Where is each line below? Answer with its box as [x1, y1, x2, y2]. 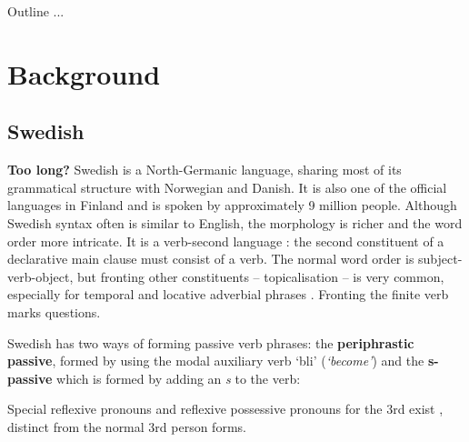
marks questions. [7, 302, 101, 321]
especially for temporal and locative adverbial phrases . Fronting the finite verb [7, 285, 449, 304]
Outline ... [7, 2, 65, 20]
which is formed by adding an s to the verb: [56, 368, 301, 387]
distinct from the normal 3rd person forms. [7, 417, 246, 436]
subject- [418, 249, 463, 268]
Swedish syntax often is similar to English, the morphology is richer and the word [7, 213, 463, 232]
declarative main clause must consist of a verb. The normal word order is [7, 249, 414, 268]
